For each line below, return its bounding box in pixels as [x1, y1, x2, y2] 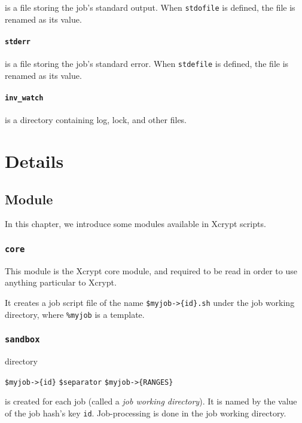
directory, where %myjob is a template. [5, 308, 145, 320]
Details [5, 149, 64, 173]
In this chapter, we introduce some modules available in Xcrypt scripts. [5, 217, 266, 230]
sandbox [5, 335, 40, 345]
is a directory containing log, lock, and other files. [5, 114, 187, 126]
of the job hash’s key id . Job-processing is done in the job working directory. [5, 406, 286, 419]
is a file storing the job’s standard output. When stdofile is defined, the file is [5, 1, 295, 13]
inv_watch [5, 93, 44, 102]
